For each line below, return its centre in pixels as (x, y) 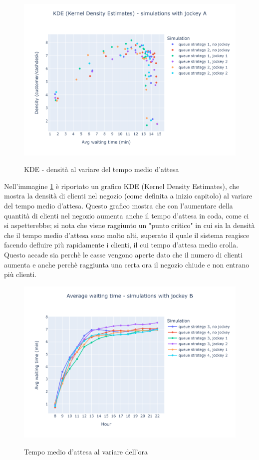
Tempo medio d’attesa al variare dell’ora (86, 452)
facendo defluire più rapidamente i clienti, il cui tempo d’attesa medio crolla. (121, 245)
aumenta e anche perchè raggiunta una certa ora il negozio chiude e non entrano (127, 264)
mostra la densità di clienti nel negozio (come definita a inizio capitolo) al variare (128, 196)
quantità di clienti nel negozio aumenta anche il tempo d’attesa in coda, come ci (127, 215)
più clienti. (20, 274)
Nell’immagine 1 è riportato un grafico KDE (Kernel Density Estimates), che (122, 186)
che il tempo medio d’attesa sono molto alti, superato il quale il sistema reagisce (127, 235)
